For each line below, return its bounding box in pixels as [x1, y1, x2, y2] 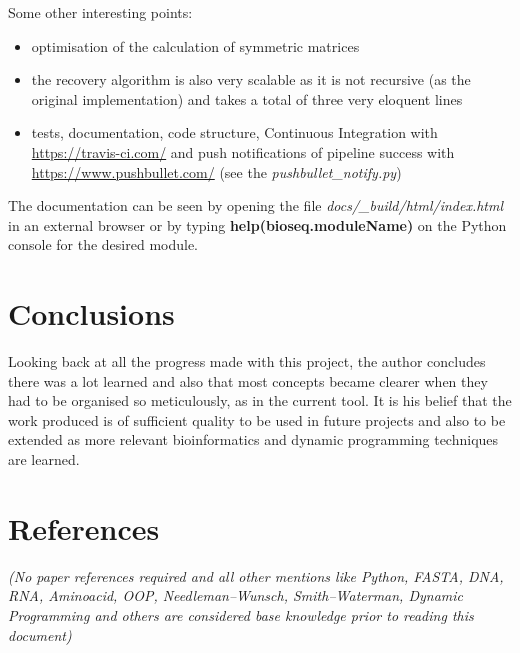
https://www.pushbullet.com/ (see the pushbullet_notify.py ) [31, 161, 402, 182]
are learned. [8, 449, 80, 470]
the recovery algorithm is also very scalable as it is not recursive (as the [31, 69, 471, 90]
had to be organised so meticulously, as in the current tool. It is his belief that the [8, 390, 512, 411]
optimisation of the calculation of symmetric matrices [31, 35, 360, 56]
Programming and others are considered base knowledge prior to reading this [8, 604, 474, 625]
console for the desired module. [8, 234, 199, 255]
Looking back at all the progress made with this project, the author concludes [8, 351, 486, 372]
